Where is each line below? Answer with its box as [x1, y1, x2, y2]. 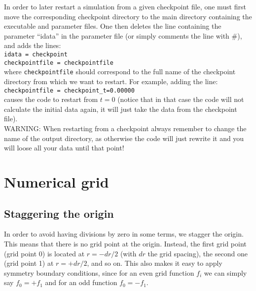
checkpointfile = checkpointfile [4, 59, 113, 66]
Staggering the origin [4, 205, 114, 221]
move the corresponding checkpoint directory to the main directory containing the [4, 11, 252, 21]
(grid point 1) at [4, 258, 54, 268]
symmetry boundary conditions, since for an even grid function [4, 267, 194, 278]
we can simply [204, 267, 247, 278]
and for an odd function [45, 277, 117, 288]
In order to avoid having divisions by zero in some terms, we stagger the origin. [4, 229, 244, 239]
